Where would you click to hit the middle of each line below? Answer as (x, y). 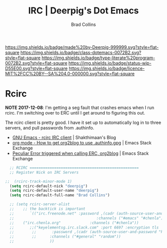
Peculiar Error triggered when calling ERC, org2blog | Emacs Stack (81, 153)
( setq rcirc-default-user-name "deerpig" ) (54, 191)
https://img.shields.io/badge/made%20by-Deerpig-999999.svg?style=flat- (82, 47)
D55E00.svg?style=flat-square (37, 68)
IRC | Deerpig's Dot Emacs (83, 11)
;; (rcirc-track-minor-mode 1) (39, 181)
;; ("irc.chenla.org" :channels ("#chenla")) (74, 223)
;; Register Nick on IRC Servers (44, 172)
